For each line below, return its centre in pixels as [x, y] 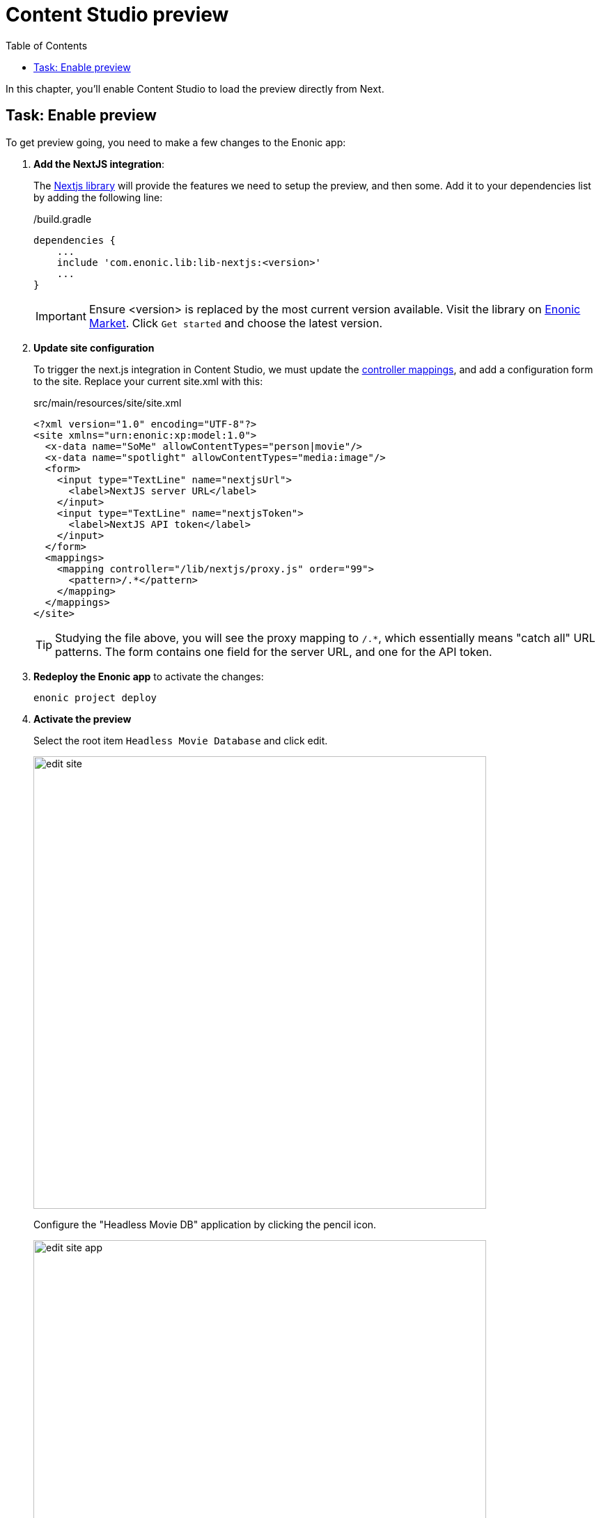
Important [61, 316]
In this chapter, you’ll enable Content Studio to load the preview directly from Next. [195, 88]
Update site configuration [94, 347]
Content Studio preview [117, 15]
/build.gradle [63, 219]
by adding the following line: [98, 197]
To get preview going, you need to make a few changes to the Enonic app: [176, 142]
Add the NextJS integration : [99, 164]
